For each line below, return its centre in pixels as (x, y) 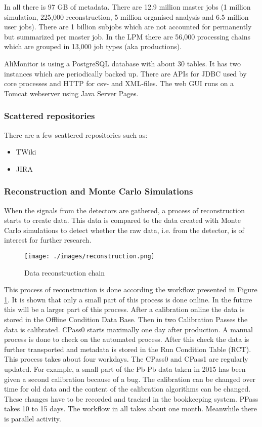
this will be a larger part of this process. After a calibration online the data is (124, 309)
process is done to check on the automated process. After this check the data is (127, 339)
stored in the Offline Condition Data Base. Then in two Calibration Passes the (126, 319)
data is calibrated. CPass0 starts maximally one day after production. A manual (128, 329)
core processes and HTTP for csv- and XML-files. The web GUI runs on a (119, 83)
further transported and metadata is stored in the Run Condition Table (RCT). (128, 349)
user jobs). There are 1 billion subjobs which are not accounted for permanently (128, 27)
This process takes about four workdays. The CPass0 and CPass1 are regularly (126, 359)
